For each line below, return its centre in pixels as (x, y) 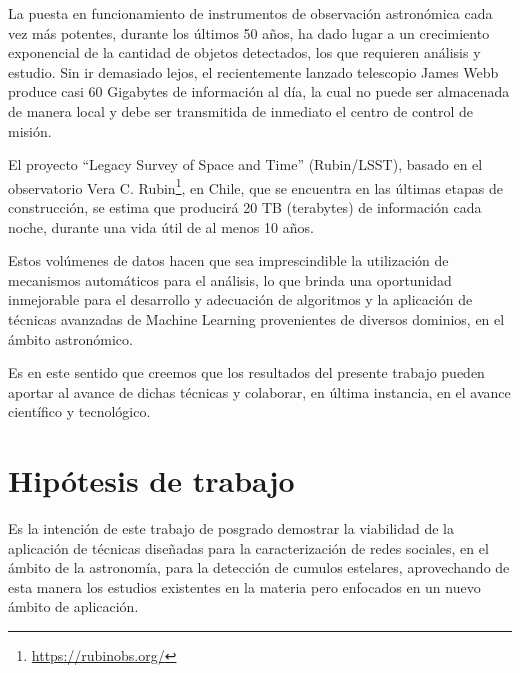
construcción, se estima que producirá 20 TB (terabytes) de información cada (245, 207)
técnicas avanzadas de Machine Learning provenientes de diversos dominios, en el (256, 318)
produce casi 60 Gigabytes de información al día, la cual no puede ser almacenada (259, 91)
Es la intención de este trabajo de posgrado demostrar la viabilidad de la (231, 528)
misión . (30, 130)
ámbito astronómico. (70, 338)
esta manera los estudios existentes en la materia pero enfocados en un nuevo (244, 586)
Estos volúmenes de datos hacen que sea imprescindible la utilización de (228, 260)
